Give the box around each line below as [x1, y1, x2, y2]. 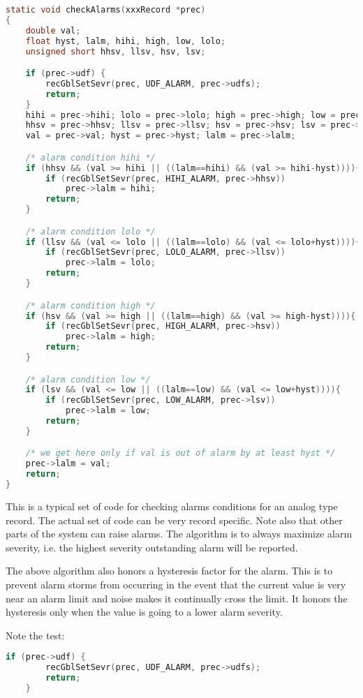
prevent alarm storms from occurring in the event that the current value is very [6, 577, 346, 591]
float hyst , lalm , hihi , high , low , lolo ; [25, 36, 226, 46]
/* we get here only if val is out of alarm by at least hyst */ [25, 448, 336, 459]
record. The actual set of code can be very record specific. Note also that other [6, 512, 343, 527]
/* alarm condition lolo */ [25, 226, 156, 237]
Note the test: [6, 628, 65, 642]
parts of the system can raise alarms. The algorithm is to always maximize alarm [6, 526, 353, 541]
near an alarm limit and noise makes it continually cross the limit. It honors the [6, 591, 348, 605]
